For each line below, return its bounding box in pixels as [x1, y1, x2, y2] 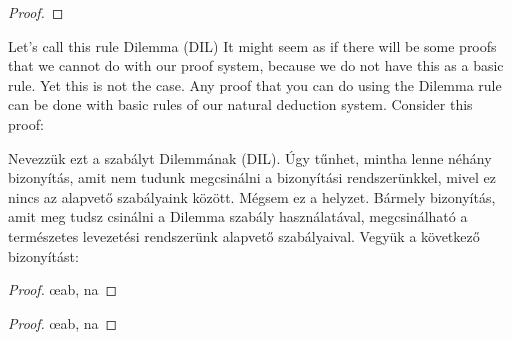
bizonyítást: [8, 245, 79, 266]
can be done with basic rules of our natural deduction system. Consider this [8, 94, 473, 115]
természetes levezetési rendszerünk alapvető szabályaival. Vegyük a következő [8, 225, 480, 246]
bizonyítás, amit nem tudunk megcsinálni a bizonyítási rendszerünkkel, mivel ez [8, 167, 497, 188]
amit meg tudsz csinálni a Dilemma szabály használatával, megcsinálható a [8, 206, 468, 227]
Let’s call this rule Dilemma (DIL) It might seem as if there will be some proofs [8, 35, 497, 56]
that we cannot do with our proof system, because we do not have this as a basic [8, 55, 504, 76]
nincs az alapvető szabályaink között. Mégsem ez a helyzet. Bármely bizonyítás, [8, 186, 496, 207]
